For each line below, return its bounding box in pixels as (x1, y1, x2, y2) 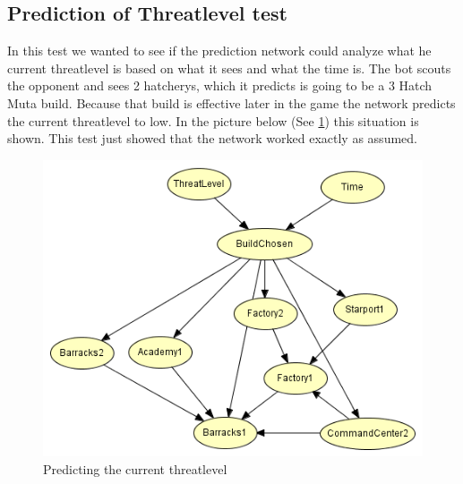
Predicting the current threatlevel (43, 459, 227, 478)
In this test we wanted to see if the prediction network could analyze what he (7, 41, 432, 60)
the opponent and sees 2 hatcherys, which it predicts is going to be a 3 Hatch (7, 76, 433, 95)
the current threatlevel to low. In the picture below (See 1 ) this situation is (7, 111, 419, 130)
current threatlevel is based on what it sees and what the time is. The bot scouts (7, 58, 451, 77)
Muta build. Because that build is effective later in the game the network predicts (7, 93, 456, 112)
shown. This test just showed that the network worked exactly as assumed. (7, 129, 417, 148)
